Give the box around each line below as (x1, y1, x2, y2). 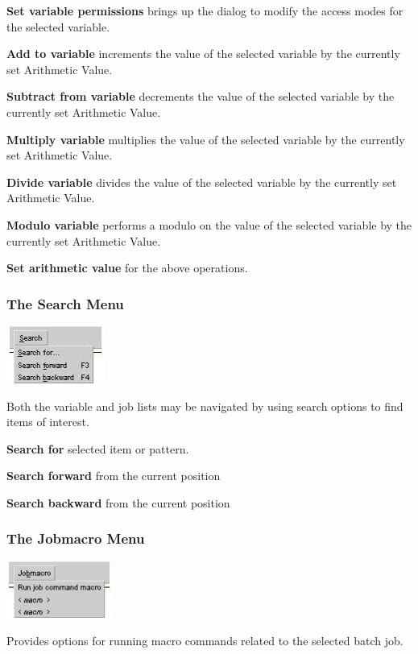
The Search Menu (6, 293, 124, 313)
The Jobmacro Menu (6, 528, 145, 548)
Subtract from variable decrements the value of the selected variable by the (6, 88, 395, 105)
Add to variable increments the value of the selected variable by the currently (6, 45, 400, 62)
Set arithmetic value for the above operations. (6, 259, 248, 276)
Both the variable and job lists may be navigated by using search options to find (6, 397, 404, 414)
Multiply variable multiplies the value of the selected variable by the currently (6, 130, 405, 147)
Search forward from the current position (6, 467, 221, 484)
